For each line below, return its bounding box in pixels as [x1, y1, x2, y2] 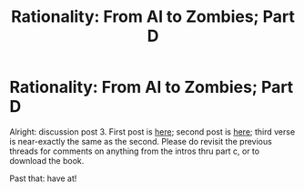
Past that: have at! [9, 173, 77, 184]
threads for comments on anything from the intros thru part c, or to [9, 146, 260, 156]
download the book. [9, 155, 85, 166]
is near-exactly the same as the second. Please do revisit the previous [9, 136, 273, 146]
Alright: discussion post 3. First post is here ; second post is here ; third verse [9, 126, 296, 137]
